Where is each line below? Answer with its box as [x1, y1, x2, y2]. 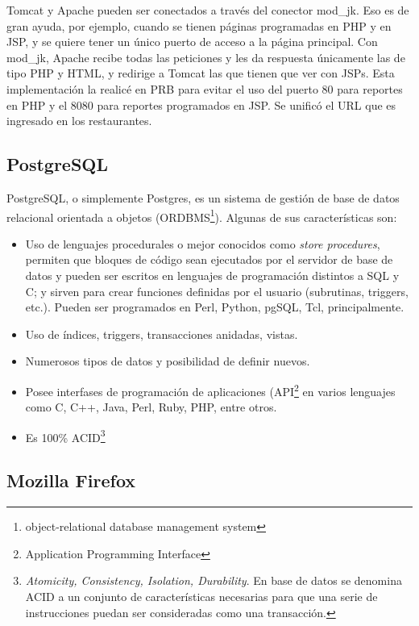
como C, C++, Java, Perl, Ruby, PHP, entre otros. [25, 399, 277, 415]
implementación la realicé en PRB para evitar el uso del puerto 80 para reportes [6, 80, 403, 97]
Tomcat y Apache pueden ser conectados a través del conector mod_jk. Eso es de [6, 2, 409, 18]
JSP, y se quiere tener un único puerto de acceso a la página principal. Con [6, 33, 378, 50]
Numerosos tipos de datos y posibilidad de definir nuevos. [25, 353, 310, 369]
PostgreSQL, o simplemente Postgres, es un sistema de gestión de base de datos [6, 189, 400, 206]
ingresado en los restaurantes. [6, 112, 152, 129]
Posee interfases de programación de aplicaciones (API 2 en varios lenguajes [25, 380, 396, 399]
